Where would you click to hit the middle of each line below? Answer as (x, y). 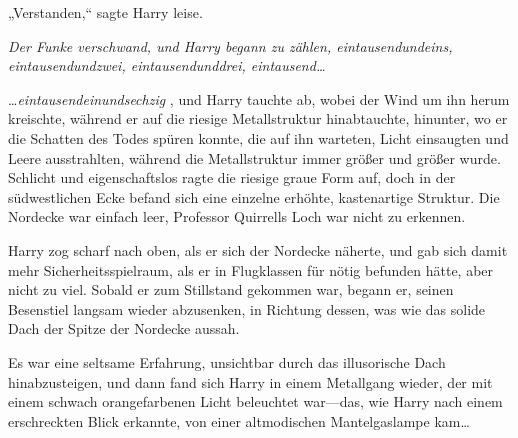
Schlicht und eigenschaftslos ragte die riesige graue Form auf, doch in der (232, 177)
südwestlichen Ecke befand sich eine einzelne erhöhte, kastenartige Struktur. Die (254, 196)
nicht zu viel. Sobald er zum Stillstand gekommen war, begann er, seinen (231, 289)
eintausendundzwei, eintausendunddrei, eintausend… (167, 65)
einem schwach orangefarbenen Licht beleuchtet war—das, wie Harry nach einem (255, 401)
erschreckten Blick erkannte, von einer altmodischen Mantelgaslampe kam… (239, 420)
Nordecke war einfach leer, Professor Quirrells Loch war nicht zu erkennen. (237, 216)
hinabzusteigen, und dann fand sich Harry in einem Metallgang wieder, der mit (250, 381)
